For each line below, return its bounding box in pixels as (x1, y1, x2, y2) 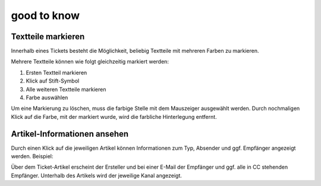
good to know (11, 9, 80, 22)
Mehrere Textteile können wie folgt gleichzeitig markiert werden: (11, 58, 169, 65)
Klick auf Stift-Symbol (26, 77, 80, 84)
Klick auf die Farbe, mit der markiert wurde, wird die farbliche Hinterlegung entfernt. (11, 113, 217, 120)
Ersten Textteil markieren (26, 69, 87, 76)
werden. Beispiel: (11, 153, 53, 160)
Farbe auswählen (26, 94, 68, 101)
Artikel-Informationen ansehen (11, 128, 129, 139)
